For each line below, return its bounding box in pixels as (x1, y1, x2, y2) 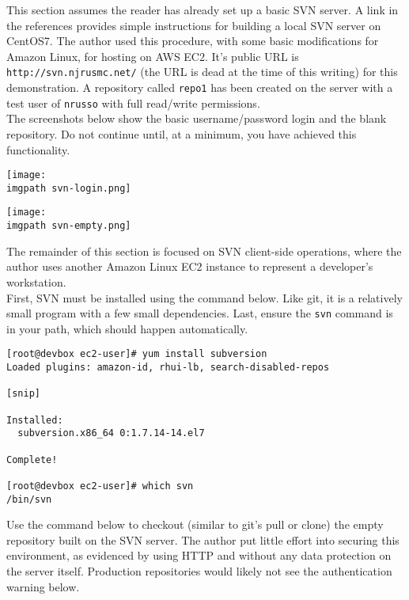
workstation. (6, 273, 66, 290)
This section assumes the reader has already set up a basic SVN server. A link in (6, 2, 399, 17)
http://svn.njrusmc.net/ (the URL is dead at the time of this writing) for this (6, 63, 398, 80)
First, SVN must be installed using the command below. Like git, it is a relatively (6, 289, 403, 306)
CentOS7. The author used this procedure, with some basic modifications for (6, 32, 379, 49)
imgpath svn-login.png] (6, 182, 131, 194)
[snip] (6, 388, 40, 400)
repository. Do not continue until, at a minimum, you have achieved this (6, 125, 357, 142)
